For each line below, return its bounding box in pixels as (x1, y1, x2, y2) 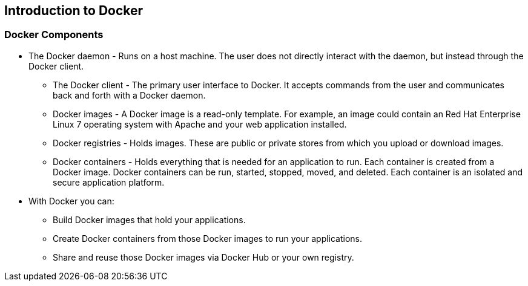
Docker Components (4, 28, 104, 41)
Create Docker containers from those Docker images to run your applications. (53, 233, 363, 244)
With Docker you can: (28, 195, 114, 206)
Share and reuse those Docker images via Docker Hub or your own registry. (53, 252, 354, 262)
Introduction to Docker (4, 3, 144, 18)
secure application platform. (53, 177, 165, 187)
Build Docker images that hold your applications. (53, 214, 246, 225)
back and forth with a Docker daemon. (53, 89, 206, 100)
